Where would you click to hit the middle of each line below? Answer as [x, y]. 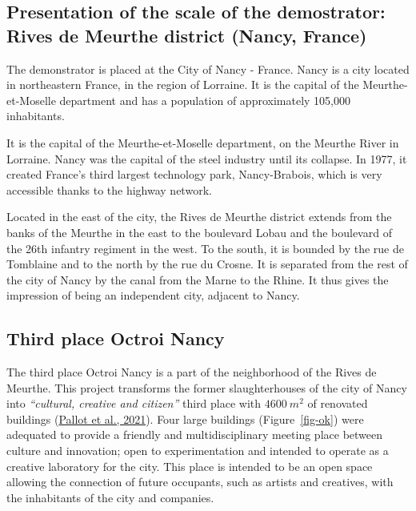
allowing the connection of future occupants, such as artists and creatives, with [200, 482]
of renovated [338, 403]
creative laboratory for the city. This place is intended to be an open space [190, 466]
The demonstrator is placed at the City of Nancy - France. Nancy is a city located [208, 68]
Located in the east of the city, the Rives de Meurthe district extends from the [199, 217]
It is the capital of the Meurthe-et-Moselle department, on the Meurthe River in [203, 142]
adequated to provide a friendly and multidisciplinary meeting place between [195, 435]
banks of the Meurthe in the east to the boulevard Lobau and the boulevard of [199, 232]
